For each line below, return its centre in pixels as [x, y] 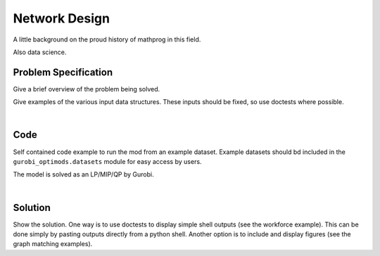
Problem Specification [63, 72]
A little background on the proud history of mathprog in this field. [107, 39]
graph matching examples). [53, 244]
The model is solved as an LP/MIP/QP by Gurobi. [83, 174]
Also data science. [40, 52]
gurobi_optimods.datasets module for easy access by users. [107, 161]
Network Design [62, 18]
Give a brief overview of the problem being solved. [87, 89]
